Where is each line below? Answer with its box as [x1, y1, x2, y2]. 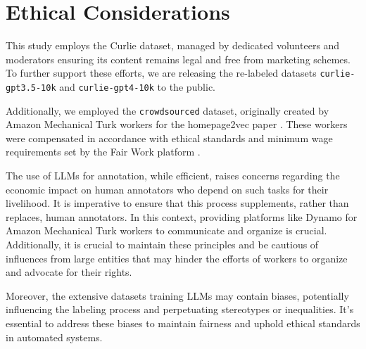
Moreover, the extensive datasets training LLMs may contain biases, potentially [6, 288, 349, 303]
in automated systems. [6, 329, 103, 344]
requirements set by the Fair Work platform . [6, 144, 201, 159]
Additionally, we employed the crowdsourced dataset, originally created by [6, 103, 329, 118]
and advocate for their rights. [6, 265, 132, 279]
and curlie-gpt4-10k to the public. [59, 79, 216, 94]
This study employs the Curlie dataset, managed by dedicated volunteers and [6, 38, 340, 53]
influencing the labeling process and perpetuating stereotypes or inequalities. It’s [6, 302, 354, 317]
